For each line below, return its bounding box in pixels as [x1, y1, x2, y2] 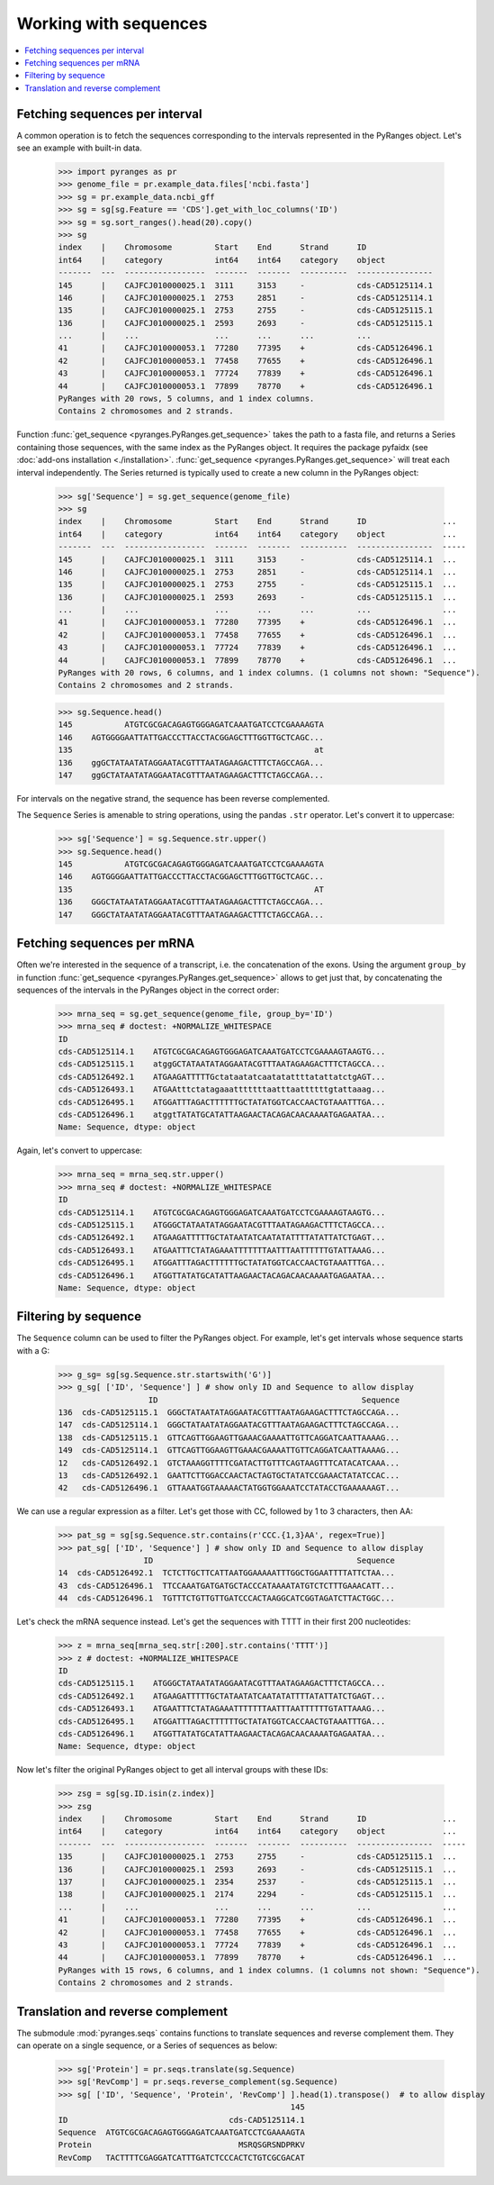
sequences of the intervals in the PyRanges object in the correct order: [16, 984, 280, 995]
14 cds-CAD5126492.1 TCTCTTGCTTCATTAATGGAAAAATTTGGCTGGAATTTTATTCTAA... [58, 1568, 396, 1578]
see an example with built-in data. [16, 142, 143, 153]
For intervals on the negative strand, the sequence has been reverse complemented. [16, 793, 330, 803]
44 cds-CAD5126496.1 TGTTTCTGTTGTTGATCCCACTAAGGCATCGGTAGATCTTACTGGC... [58, 1593, 396, 1603]
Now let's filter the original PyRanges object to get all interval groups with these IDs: [16, 1764, 328, 1775]
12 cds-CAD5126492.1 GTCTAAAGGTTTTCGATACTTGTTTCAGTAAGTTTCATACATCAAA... [58, 1457, 400, 1468]
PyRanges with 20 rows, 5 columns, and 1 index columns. [58, 394, 315, 404]
